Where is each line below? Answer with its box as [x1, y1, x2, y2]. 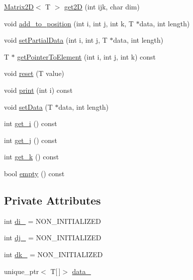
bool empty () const [4, 168, 65, 178]
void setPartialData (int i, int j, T [4, 35, 107, 45]
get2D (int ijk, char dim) [64, 1, 140, 11]
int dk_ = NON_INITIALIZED [4, 249, 103, 259]
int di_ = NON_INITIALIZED [4, 215, 101, 226]
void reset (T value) [4, 68, 65, 78]
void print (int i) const [4, 84, 73, 95]
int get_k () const [4, 151, 59, 162]
